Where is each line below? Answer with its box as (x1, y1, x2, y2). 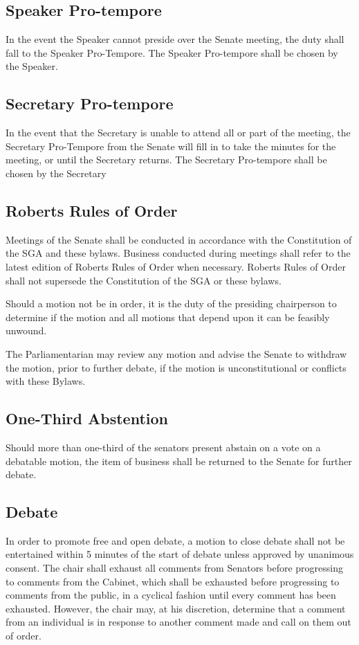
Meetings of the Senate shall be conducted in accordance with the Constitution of (6, 232, 352, 246)
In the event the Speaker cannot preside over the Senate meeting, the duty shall (6, 32, 344, 46)
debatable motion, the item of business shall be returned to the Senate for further (6, 453, 352, 468)
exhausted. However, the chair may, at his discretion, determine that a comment (6, 601, 346, 615)
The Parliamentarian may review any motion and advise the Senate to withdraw (6, 346, 347, 361)
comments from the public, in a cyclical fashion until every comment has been (6, 588, 336, 602)
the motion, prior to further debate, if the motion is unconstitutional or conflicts (6, 360, 347, 374)
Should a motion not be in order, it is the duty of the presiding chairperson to (6, 296, 337, 311)
